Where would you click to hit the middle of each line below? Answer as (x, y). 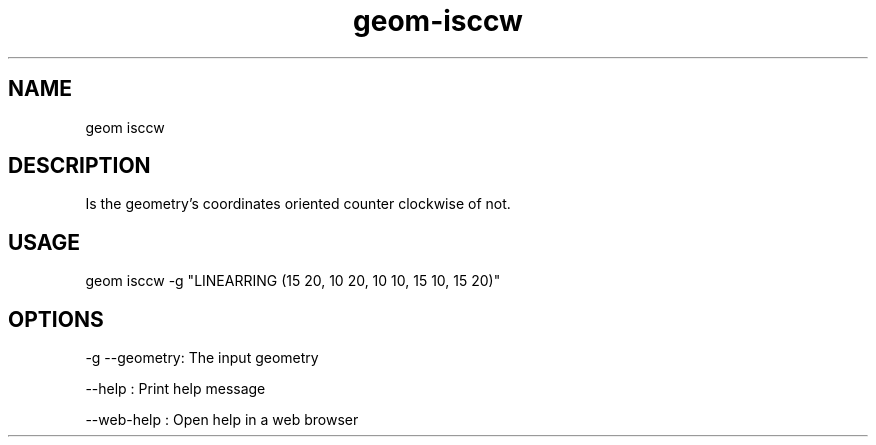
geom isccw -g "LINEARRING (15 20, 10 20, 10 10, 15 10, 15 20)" (293, 281)
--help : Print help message (175, 389)
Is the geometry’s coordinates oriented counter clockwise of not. (298, 204)
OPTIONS (56, 319)
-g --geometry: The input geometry (202, 358)
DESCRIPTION (79, 166)
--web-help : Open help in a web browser (222, 420)
